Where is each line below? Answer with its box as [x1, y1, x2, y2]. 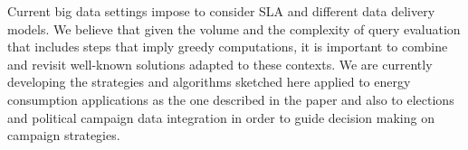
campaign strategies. [7, 126, 120, 145]
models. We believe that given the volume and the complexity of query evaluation [7, 19, 461, 38]
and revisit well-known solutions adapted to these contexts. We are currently [7, 54, 433, 73]
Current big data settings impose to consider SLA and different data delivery [7, 2, 435, 20]
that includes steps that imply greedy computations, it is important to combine [7, 37, 448, 56]
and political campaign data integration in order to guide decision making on [7, 108, 435, 127]
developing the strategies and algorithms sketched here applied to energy [7, 72, 411, 91]
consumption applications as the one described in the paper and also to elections [7, 89, 454, 108]
